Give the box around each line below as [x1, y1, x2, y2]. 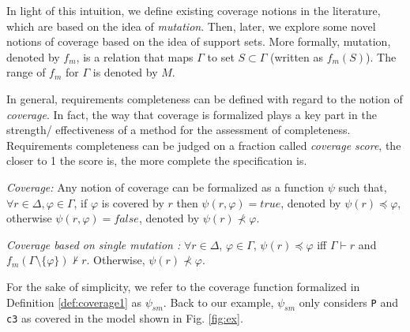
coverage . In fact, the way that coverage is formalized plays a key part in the [6, 106, 377, 122]
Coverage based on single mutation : [6, 236, 181, 252]
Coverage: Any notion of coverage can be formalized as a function [6, 178, 324, 195]
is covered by [101, 194, 164, 211]
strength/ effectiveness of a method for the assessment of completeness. [6, 121, 351, 138]
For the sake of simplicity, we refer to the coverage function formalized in [6, 278, 360, 294]
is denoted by [92, 64, 158, 80]
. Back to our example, [163, 293, 274, 310]
